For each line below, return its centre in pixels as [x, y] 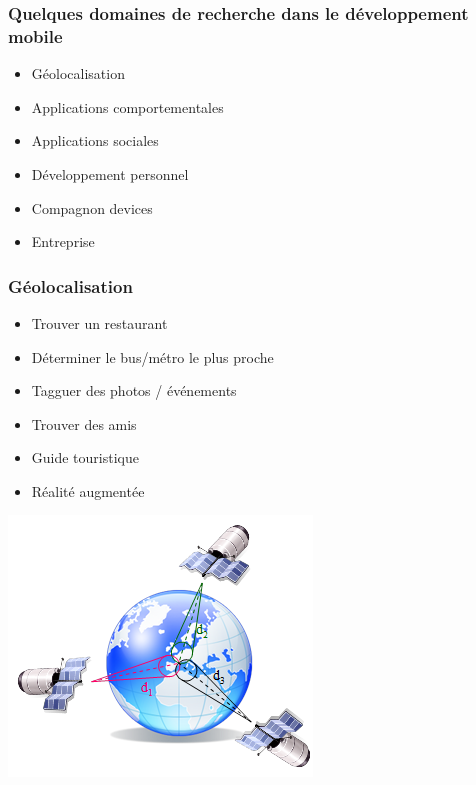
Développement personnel [110, 173]
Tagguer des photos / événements [134, 390]
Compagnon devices [92, 207]
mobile [35, 35]
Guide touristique [85, 457]
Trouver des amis [84, 423]
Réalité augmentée [88, 490]
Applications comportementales [127, 106]
